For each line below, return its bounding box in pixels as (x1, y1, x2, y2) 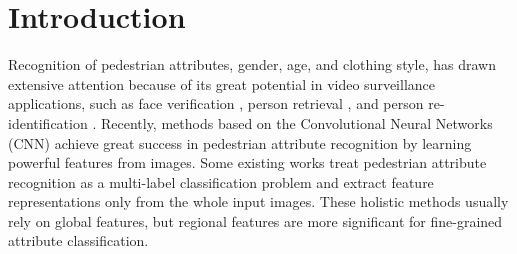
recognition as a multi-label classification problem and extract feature (8, 171, 434, 192)
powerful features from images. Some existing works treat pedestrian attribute (8, 152, 487, 173)
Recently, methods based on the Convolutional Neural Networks (100, 112, 493, 133)
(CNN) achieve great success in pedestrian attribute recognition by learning (8, 132, 472, 153)
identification (8, 112, 88, 133)
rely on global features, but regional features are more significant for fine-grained (8, 210, 503, 231)
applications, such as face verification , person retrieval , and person (8, 93, 424, 114)
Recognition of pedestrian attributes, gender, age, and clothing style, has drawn (8, 54, 496, 75)
